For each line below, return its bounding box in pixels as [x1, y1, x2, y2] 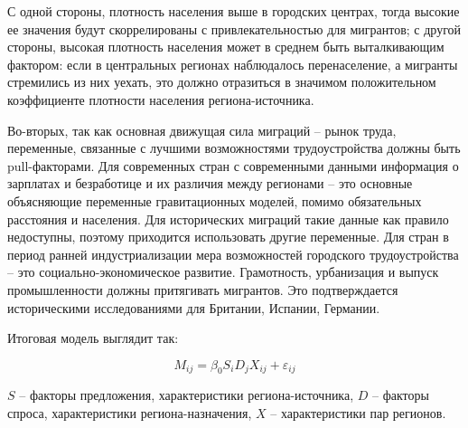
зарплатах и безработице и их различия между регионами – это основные [7, 174, 413, 193]
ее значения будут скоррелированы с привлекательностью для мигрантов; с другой [7, 19, 462, 38]
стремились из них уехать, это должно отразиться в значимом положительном [7, 72, 436, 91]
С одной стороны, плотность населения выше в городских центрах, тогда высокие [7, 2, 460, 20]
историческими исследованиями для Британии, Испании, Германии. [7, 298, 380, 317]
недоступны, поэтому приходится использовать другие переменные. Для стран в [7, 227, 449, 246]
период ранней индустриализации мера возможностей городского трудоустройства [7, 244, 459, 263]
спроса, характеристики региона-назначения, [7, 404, 252, 423]
